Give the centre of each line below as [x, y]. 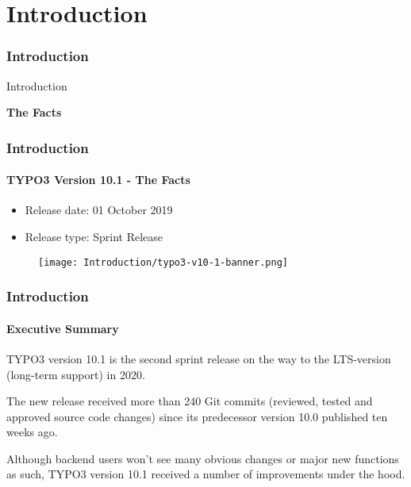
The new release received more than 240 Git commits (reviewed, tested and [190, 401]
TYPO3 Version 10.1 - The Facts [98, 180]
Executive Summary [63, 328]
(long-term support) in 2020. [76, 374]
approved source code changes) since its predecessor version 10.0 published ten [197, 416]
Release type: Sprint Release [94, 237]
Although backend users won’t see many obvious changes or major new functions [203, 458]
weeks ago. [32, 432]
